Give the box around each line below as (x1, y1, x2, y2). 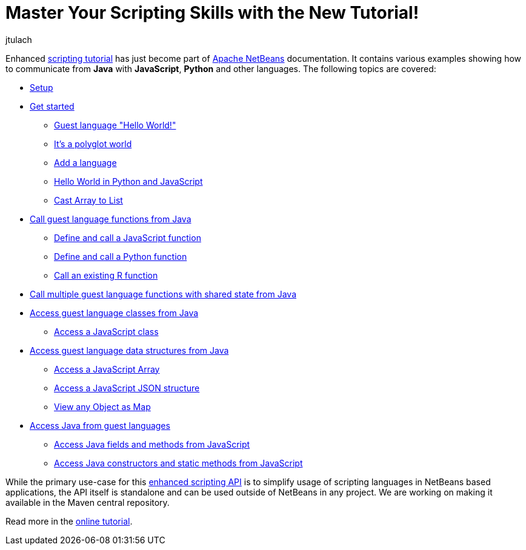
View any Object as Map (54, 401, 151, 412)
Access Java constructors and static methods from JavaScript (54, 457, 303, 468)
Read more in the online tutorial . (5, 515, 133, 526)
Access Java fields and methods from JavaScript (54, 439, 250, 449)
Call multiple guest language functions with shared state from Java (30, 288, 296, 299)
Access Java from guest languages (30, 420, 170, 431)
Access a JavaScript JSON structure (54, 382, 200, 393)
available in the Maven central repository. (5, 497, 170, 508)
